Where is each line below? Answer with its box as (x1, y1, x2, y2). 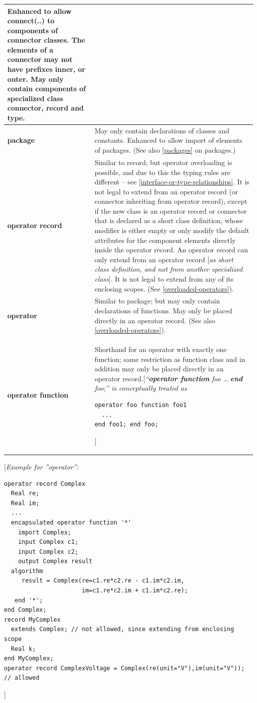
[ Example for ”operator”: (4, 461, 79, 471)
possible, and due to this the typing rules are (94, 167, 230, 177)
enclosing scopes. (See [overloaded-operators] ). (94, 283, 234, 293)
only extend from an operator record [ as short (94, 254, 233, 264)
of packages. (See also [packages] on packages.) (94, 145, 236, 155)
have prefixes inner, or (7, 64, 86, 74)
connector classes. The (7, 35, 86, 45)
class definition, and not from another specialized (94, 264, 243, 274)
